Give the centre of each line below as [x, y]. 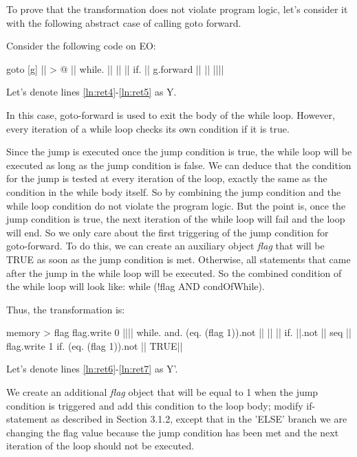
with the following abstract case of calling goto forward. [124, 22]
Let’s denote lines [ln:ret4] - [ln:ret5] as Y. [91, 92]
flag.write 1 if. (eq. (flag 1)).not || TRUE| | [95, 345]
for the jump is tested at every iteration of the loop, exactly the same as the [167, 178]
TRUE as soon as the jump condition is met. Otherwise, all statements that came [178, 259]
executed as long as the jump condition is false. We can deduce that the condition [179, 165]
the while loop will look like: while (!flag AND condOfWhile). [136, 286]
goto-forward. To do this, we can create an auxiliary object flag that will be [165, 246]
